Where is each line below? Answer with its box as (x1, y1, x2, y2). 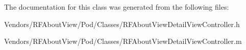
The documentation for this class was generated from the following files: (4, 2, 229, 12)
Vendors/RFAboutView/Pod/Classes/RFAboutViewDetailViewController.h (4, 18, 240, 29)
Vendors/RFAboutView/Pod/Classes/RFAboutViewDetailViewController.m (4, 36, 242, 46)
